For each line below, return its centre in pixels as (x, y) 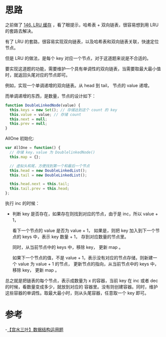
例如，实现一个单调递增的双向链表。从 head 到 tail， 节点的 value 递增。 (79, 85)
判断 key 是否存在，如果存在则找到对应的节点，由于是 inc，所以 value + (85, 214)
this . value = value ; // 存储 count (45, 114)
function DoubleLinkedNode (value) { (43, 105)
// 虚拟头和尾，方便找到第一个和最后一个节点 (50, 166)
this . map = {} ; (25, 157)
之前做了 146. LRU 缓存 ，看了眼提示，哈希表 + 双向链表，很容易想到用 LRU (82, 25)
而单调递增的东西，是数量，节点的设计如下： (51, 96)
